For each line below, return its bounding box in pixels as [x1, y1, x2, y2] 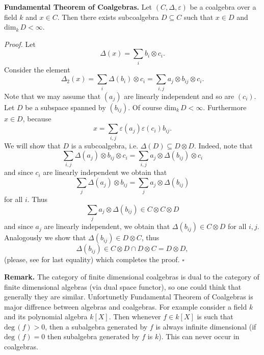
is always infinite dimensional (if [155, 321, 256, 332]
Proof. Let [4, 38, 36, 49]
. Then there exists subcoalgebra [57, 11, 159, 22]
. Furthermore [203, 102, 247, 112]
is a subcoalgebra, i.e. [71, 140, 139, 150]
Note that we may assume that [4, 90, 101, 101]
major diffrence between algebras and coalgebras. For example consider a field [4, 301, 247, 312]
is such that [197, 311, 233, 322]
